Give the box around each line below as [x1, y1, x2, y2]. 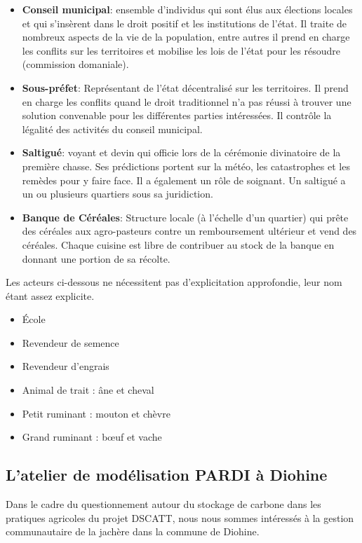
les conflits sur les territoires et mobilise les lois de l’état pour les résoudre [22, 43, 341, 57]
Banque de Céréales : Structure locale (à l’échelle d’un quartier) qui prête [22, 209, 349, 224]
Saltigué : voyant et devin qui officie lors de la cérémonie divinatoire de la [22, 145, 341, 160]
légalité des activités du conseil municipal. [22, 121, 203, 136]
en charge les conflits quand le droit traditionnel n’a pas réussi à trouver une [22, 94, 351, 109]
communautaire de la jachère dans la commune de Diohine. [6, 524, 260, 539]
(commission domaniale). [22, 57, 129, 71]
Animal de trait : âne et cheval [22, 383, 154, 397]
